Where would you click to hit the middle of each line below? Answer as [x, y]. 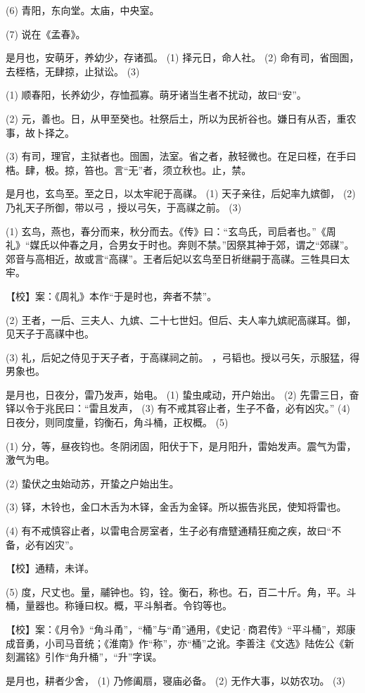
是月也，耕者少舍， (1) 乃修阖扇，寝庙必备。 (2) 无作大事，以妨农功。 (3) [175, 680]
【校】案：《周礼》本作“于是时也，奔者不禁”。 [111, 295]
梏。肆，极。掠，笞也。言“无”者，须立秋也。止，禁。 [129, 169]
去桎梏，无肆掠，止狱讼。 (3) [73, 71]
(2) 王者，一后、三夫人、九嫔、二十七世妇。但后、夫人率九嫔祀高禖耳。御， [181, 319]
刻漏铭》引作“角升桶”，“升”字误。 [84, 657]
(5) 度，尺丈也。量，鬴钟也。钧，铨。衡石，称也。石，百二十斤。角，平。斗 [181, 591]
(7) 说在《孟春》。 [46, 33]
